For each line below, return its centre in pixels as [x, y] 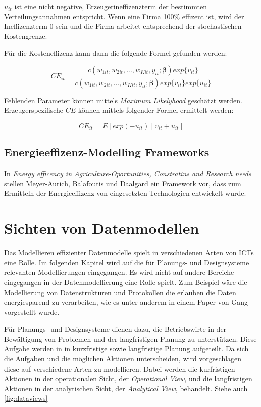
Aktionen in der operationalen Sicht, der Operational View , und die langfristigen [128, 378]
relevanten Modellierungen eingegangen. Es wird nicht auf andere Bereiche [119, 272]
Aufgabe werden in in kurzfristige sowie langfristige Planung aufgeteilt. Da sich [126, 349]
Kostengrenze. [26, 36]
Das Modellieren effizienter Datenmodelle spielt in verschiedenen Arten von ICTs [129, 252]
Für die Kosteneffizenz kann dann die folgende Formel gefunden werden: [116, 53]
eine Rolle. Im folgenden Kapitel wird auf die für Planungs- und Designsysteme [127, 262]
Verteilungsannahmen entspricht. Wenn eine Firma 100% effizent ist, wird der [124, 16]
